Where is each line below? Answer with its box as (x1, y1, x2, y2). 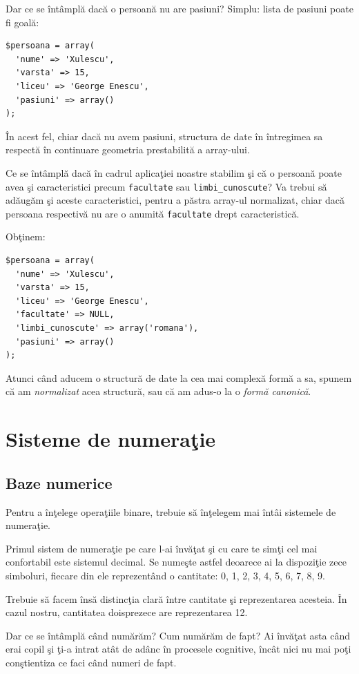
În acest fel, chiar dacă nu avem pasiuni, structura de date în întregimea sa (6, 128, 323, 143)
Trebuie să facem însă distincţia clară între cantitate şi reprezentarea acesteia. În (6, 591, 347, 606)
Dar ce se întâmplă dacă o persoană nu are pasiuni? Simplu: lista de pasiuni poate (6, 1, 353, 15)
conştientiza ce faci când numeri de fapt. (6, 655, 177, 669)
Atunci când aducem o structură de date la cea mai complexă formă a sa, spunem (6, 370, 352, 385)
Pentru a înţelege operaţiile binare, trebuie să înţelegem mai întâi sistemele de (6, 504, 336, 519)
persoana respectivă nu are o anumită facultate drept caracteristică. (6, 206, 300, 220)
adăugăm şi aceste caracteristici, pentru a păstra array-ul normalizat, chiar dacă (6, 193, 345, 207)
